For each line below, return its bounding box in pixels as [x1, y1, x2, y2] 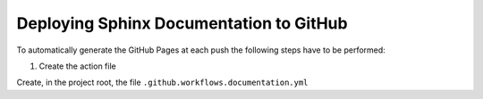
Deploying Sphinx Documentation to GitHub [16, 13, 348, 33]
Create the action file [38, 61, 116, 71]
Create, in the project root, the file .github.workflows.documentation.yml [16, 77, 309, 88]
